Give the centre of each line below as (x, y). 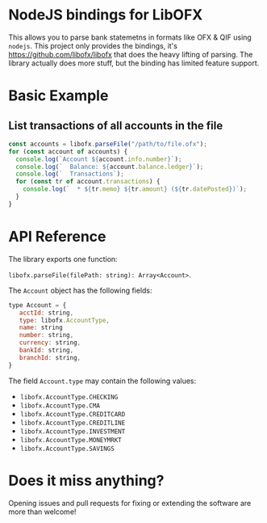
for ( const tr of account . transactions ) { (88, 182)
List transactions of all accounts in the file (116, 126)
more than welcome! (42, 512)
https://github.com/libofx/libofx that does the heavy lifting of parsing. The (131, 54)
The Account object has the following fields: (80, 290)
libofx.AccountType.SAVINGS (67, 449)
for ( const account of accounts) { (68, 151)
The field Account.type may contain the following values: (102, 381)
